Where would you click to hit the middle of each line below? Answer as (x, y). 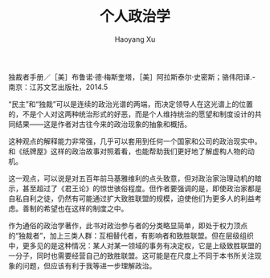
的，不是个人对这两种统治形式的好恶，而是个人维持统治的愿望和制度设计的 (131, 114)
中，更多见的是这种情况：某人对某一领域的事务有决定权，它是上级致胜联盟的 (135, 245)
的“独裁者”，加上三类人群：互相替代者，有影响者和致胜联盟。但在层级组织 (131, 235)
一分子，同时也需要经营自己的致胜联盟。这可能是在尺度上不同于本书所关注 (131, 256)
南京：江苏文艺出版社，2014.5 (58, 87)
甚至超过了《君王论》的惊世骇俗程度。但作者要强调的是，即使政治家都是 (142, 188)
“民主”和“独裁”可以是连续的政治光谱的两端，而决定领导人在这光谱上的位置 (131, 104)
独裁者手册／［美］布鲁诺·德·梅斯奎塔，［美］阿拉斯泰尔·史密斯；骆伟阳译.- (132, 76)
